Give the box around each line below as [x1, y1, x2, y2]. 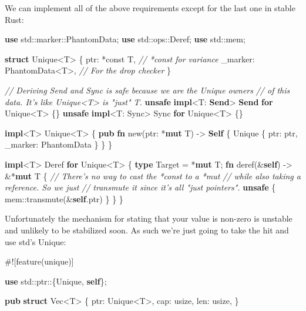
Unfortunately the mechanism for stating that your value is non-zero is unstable [5, 212, 292, 225]
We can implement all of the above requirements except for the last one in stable [5, 2, 295, 14]
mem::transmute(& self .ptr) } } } [5, 192, 123, 205]
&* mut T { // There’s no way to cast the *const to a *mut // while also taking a [5, 169, 301, 182]
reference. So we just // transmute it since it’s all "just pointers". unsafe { [5, 181, 276, 193]
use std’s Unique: [5, 235, 66, 248]
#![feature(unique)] [5, 255, 74, 267]
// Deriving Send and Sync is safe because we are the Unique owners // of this [5, 83, 290, 96]
